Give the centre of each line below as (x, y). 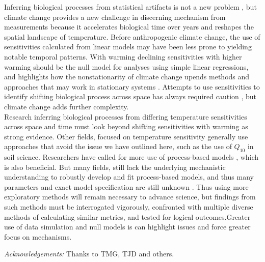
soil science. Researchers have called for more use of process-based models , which (131, 157)
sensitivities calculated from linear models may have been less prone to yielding (128, 47)
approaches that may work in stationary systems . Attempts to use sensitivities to (132, 86)
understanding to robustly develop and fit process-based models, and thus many (129, 177)
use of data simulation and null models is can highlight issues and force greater (127, 227)
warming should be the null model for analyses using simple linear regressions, (126, 66)
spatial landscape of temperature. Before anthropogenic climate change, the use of (132, 36)
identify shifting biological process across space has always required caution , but (130, 96)
